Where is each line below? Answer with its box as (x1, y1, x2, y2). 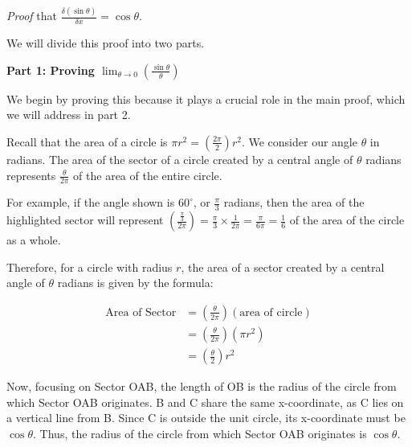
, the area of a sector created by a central (181, 258, 385, 275)
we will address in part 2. (6, 106, 131, 123)
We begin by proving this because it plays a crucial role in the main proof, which (6, 90, 406, 107)
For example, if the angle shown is (6, 194, 175, 211)
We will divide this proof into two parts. (6, 35, 205, 51)
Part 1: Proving (6, 61, 95, 78)
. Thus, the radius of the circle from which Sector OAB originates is (33, 424, 367, 441)
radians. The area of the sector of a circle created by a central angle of (6, 150, 353, 167)
